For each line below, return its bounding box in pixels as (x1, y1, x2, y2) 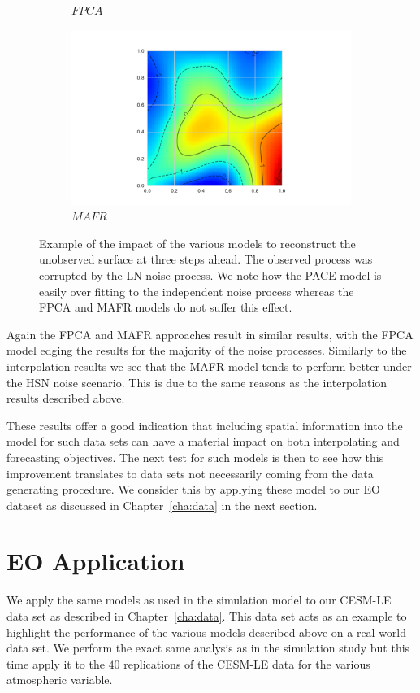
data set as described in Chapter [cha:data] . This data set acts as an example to (6, 608, 407, 624)
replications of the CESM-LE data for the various (123, 655, 370, 672)
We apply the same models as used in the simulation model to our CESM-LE (6, 591, 392, 608)
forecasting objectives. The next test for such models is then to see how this (6, 448, 384, 465)
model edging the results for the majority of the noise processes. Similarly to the (6, 342, 407, 359)
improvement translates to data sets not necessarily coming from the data (6, 464, 374, 482)
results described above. (6, 390, 125, 407)
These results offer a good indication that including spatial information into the (6, 416, 403, 434)
